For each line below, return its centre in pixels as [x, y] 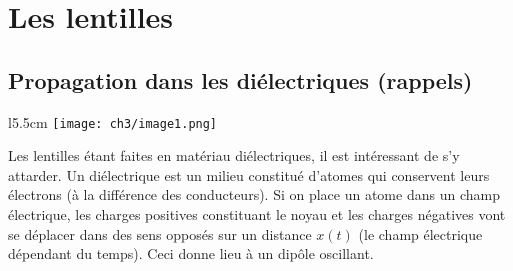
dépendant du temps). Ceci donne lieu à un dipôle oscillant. [191, 253]
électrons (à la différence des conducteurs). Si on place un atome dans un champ [254, 194]
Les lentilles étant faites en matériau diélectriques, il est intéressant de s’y [234, 155]
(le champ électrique [420, 233]
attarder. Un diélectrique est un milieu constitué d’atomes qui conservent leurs [249, 174]
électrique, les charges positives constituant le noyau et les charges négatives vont [257, 214]
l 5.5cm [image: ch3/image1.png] [113, 121]
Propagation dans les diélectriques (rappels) [240, 79]
